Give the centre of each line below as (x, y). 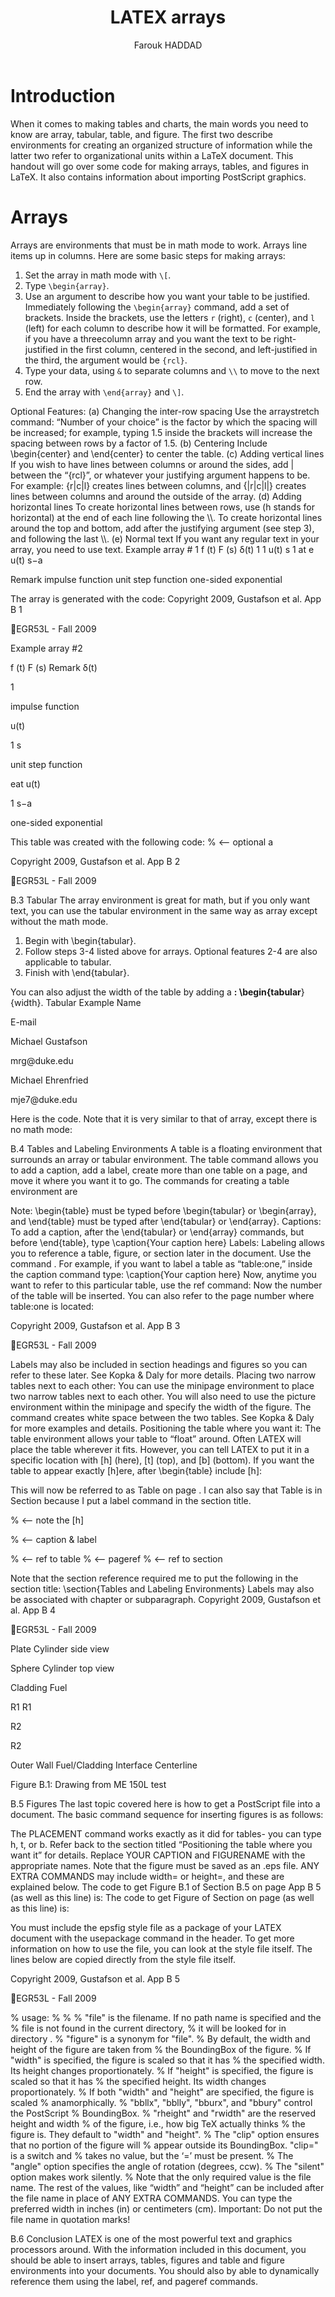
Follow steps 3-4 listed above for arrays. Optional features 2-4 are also (171, 951)
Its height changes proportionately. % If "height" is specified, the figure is (162, 2070)
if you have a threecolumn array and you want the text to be (148, 338)
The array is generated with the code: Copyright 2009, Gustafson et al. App (166, 598)
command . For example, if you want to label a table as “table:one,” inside (161, 1263)
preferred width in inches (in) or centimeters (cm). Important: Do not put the (166, 2208)
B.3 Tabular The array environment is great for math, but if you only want (160, 900)
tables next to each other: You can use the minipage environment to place (162, 1385)
